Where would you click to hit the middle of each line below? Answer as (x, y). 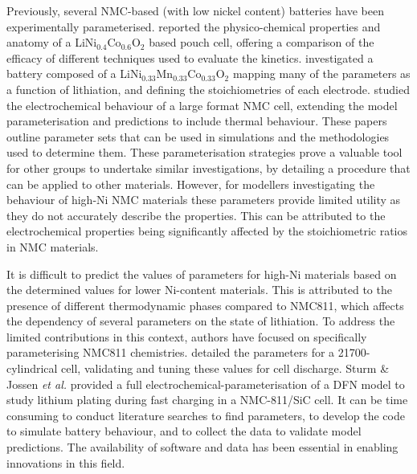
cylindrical (32, 368)
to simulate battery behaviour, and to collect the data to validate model (184, 431)
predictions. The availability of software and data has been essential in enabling (202, 447)
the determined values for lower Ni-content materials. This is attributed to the (199, 290)
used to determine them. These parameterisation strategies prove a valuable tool (204, 152)
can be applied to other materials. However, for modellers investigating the (191, 184)
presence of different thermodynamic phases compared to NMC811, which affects (205, 305)
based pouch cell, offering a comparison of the (262, 42)
